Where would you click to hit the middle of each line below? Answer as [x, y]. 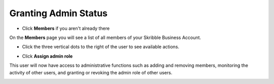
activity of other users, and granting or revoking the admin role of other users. [91, 72]
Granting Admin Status [58, 13]
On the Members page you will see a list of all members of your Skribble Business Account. [105, 37]
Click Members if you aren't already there [66, 28]
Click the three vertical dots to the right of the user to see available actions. [101, 47]
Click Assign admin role [47, 56]
